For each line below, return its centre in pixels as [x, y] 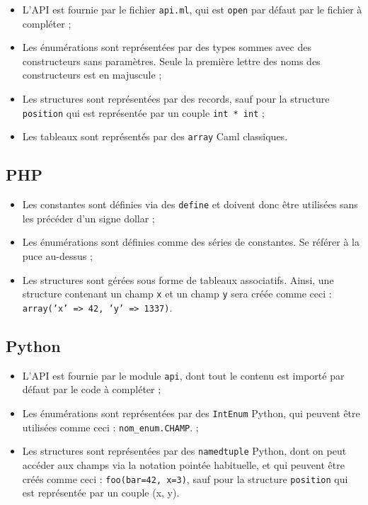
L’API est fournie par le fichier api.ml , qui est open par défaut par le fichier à [192, 9]
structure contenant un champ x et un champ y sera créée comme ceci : [177, 294]
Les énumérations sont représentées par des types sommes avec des [167, 47]
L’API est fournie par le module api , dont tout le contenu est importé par [183, 375]
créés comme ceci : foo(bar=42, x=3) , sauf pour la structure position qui [185, 478]
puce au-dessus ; [57, 255]
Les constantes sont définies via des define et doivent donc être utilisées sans [190, 204]
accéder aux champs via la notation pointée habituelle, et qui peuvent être [183, 464]
